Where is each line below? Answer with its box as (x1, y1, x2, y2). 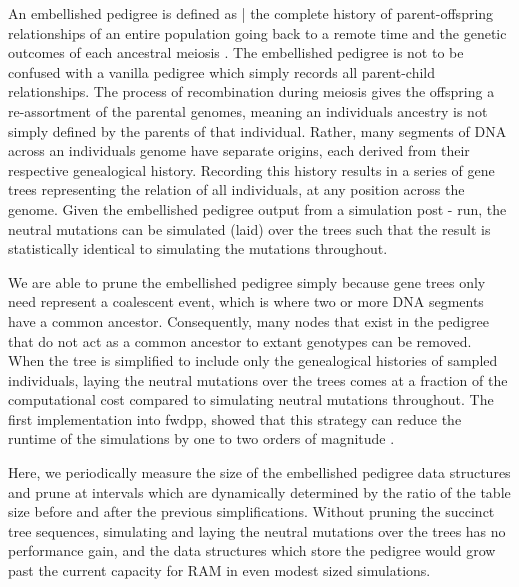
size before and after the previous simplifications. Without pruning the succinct (8, 501, 495, 522)
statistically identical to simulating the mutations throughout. (8, 238, 388, 259)
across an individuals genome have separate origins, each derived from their (8, 140, 470, 161)
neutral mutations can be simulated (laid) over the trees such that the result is (8, 218, 491, 239)
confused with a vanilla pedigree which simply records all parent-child (8, 61, 436, 82)
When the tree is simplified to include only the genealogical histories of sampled (8, 350, 498, 371)
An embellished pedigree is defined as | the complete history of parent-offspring (8, 3, 494, 23)
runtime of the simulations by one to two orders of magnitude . (8, 428, 395, 449)
